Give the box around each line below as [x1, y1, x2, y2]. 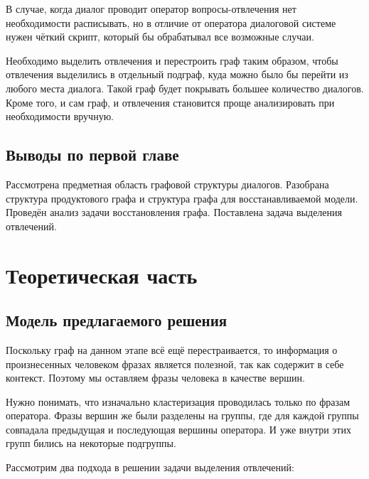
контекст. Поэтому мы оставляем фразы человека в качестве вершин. [6, 370, 305, 385]
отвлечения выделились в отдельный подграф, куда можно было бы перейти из [6, 67, 348, 82]
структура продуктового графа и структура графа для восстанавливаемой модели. [6, 190, 358, 205]
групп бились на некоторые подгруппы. [6, 436, 176, 451]
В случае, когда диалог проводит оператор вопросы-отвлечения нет [6, 1, 296, 16]
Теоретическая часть [6, 260, 198, 289]
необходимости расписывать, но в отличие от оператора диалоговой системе [6, 15, 336, 30]
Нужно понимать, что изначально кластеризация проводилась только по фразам [6, 394, 351, 409]
